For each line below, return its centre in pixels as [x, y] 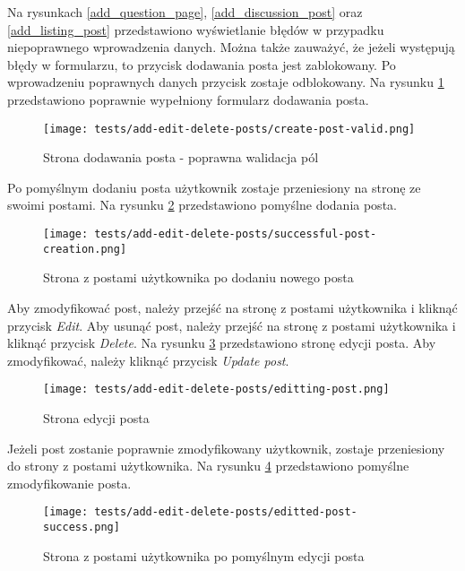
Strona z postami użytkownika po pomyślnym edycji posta [204, 555]
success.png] [82, 527]
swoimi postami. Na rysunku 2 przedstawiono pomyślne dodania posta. [202, 205]
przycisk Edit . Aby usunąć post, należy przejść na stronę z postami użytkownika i [232, 325]
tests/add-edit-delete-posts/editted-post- [226, 512]
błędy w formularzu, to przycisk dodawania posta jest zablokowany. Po [202, 64]
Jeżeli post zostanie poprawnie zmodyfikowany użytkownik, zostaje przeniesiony [226, 448]
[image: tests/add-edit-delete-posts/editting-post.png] [216, 389]
